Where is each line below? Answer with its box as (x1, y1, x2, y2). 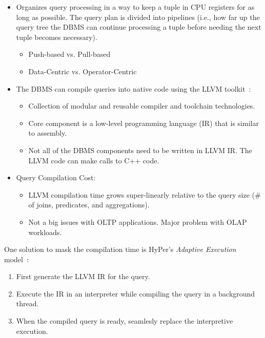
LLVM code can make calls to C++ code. (28, 155, 159, 165)
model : (4, 253, 29, 264)
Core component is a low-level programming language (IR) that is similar (28, 117, 259, 128)
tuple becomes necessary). (16, 31, 97, 42)
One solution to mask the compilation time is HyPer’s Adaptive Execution (4, 244, 236, 255)
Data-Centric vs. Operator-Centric (28, 66, 137, 76)
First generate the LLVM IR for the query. (16, 271, 150, 282)
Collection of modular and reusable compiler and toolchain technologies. (28, 100, 255, 111)
